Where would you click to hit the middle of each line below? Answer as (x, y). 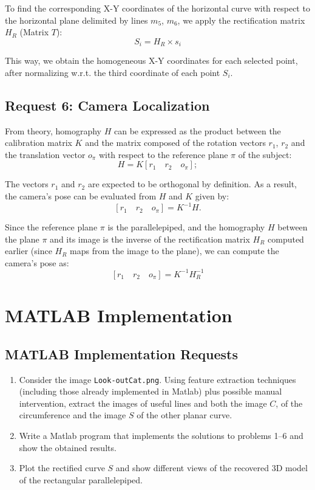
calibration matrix (39, 143)
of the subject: (265, 154)
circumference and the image (73, 415)
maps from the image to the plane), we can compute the (174, 251)
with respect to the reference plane (163, 154)
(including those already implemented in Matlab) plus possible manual (151, 391)
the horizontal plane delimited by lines (76, 20)
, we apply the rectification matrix (241, 20)
